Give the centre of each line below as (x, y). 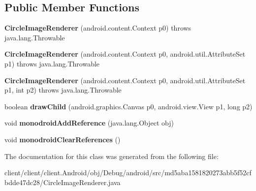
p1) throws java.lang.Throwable (52, 63)
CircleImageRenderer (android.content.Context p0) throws (98, 28)
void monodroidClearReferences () (63, 139)
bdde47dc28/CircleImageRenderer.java (63, 182)
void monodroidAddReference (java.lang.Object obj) (89, 123)
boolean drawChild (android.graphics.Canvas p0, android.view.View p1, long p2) (128, 106)
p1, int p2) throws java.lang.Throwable (63, 90)
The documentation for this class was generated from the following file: (112, 156)
